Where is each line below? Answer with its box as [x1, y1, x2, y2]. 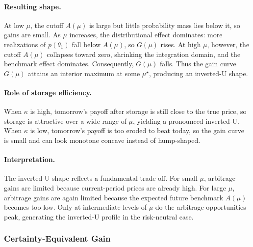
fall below [72, 39, 101, 49]
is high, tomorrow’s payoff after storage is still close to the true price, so [30, 106, 247, 116]
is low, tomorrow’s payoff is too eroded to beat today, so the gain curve [30, 125, 244, 136]
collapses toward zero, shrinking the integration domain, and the [47, 49, 241, 59]
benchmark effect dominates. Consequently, [4, 58, 134, 69]
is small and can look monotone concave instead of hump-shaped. [4, 135, 201, 145]
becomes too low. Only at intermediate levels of [4, 202, 147, 212]
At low [4, 20, 24, 30]
